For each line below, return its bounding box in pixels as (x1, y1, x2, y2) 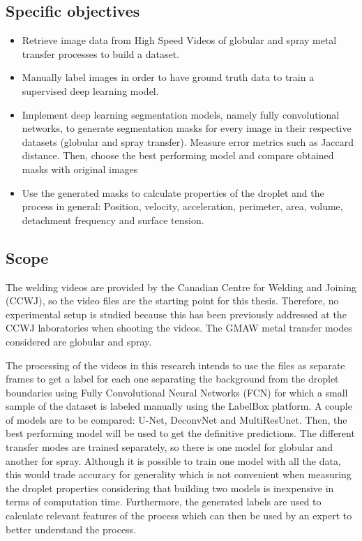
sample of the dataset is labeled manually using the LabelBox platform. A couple (6, 399, 352, 413)
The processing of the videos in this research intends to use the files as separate (6, 357, 345, 372)
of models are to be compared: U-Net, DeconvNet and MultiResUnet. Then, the (6, 412, 347, 427)
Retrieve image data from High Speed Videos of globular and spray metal (22, 33, 337, 47)
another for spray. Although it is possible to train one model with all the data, (6, 453, 341, 468)
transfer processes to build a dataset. (22, 46, 180, 61)
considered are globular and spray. (6, 334, 152, 348)
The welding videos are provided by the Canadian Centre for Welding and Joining (6, 279, 356, 294)
